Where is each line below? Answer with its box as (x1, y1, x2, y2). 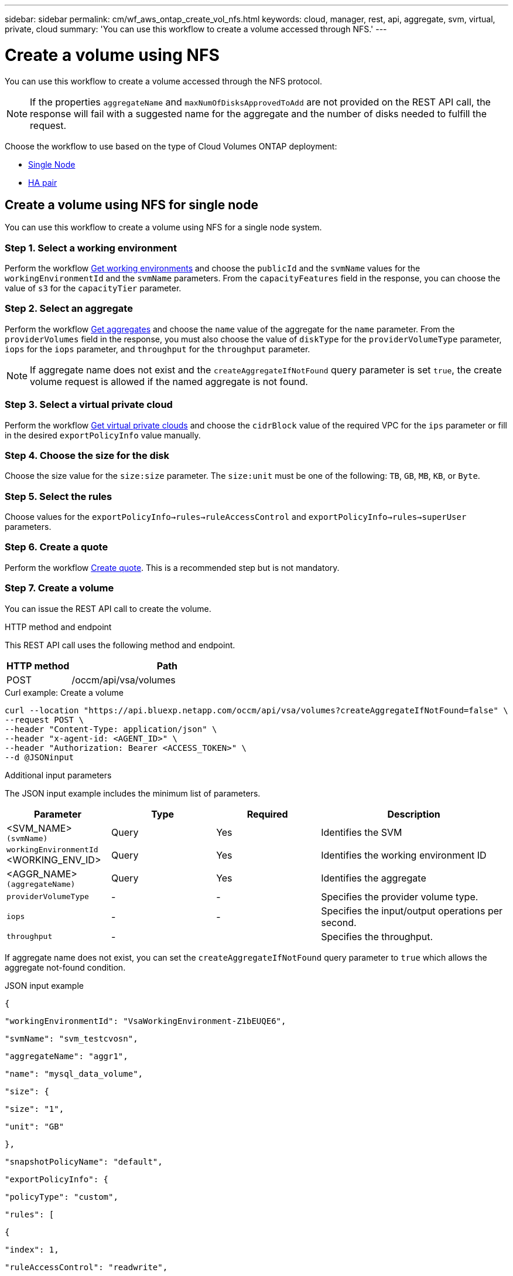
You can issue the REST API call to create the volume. (5, 603, 211, 614)
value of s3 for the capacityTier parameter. (5, 283, 182, 294)
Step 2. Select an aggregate (5, 302, 133, 315)
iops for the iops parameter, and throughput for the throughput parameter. (5, 343, 310, 354)
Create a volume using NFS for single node (5, 197, 258, 212)
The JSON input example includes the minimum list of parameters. (5, 788, 261, 798)
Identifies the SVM (321, 826, 402, 839)
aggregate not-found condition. (5, 962, 126, 972)
